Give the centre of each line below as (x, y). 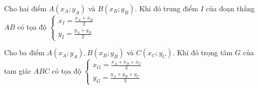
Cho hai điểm (25, 8)
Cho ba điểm (24, 52)
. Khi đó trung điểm (167, 8)
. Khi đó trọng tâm (203, 52)
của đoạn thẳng (230, 8)
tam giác (18, 70)
